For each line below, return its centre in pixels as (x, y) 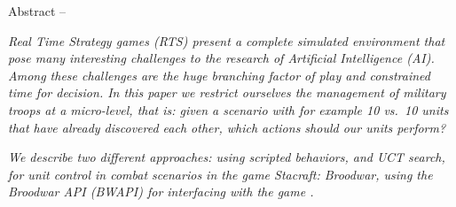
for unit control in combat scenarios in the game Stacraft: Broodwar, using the (220, 174)
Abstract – (37, 11)
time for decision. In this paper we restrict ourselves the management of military (227, 92)
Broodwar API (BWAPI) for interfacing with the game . (161, 192)
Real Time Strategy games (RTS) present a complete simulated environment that (227, 40)
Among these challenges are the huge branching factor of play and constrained (219, 75)
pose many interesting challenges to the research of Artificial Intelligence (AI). (221, 58)
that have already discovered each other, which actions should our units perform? (227, 127)
